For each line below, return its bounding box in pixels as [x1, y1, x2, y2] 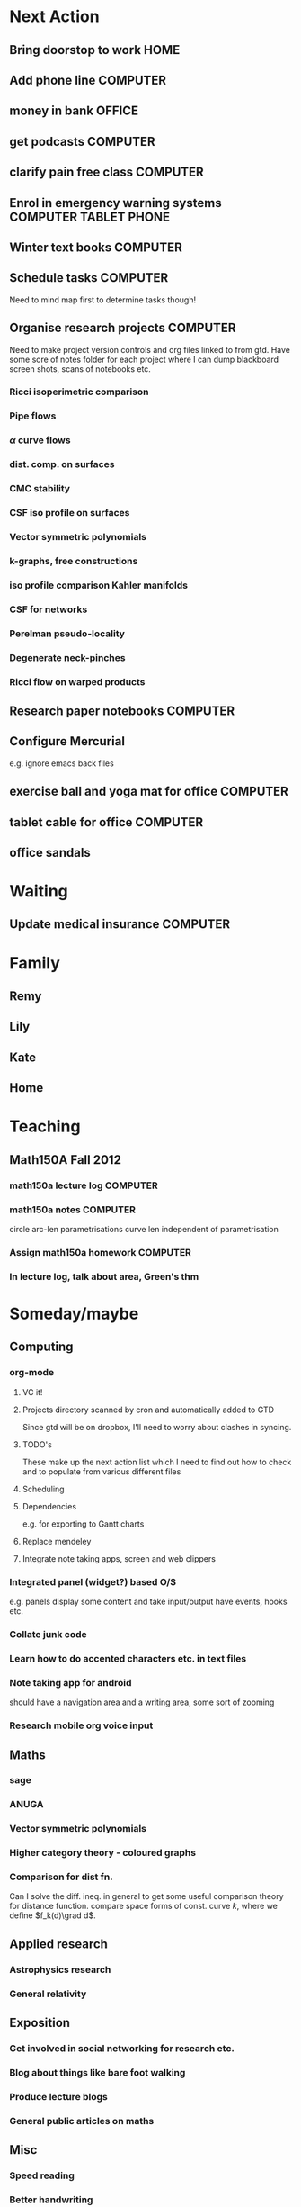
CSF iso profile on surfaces [9, 507, 130, 519]
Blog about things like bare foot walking [9, 2066, 186, 2078]
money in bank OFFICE [9, 104, 139, 119]
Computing [9, 1339, 74, 1355]
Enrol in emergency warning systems [9, 195, 222, 211]
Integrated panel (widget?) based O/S [9, 1575, 177, 1588]
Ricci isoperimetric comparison [9, 385, 150, 398]
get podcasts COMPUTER [9, 133, 155, 149]
